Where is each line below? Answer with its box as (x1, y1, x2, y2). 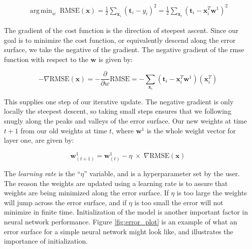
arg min (30, 7, 52, 14)
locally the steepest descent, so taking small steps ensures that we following (4, 106, 231, 116)
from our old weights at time (20, 125, 107, 135)
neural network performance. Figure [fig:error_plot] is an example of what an (4, 217, 237, 227)
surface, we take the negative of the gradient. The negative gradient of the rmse (4, 44, 244, 55)
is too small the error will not (134, 197, 223, 207)
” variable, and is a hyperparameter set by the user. (84, 168, 240, 179)
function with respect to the (4, 54, 89, 64)
